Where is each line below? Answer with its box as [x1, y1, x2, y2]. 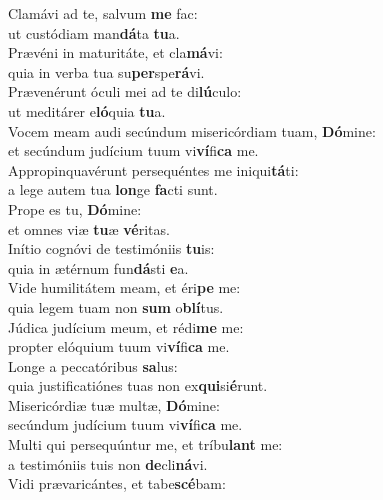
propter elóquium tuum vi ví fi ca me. [8, 336, 230, 357]
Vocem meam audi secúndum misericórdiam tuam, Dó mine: [8, 120, 376, 141]
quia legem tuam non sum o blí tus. [8, 296, 224, 317]
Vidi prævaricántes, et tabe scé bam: [8, 473, 226, 494]
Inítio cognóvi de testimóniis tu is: [8, 238, 215, 259]
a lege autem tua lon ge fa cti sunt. [8, 179, 218, 200]
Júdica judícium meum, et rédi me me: [8, 316, 244, 337]
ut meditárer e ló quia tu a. [8, 100, 166, 121]
